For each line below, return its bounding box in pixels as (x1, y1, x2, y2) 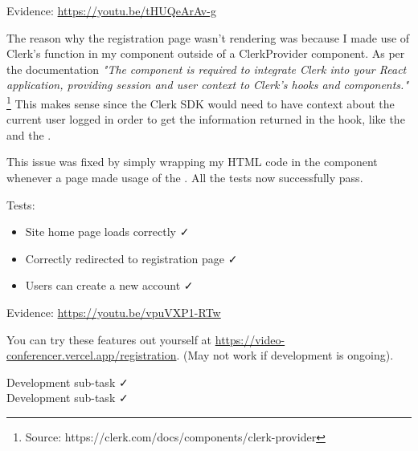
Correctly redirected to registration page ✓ (25, 250, 238, 266)
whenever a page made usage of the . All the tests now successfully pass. (6, 169, 363, 185)
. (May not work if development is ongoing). (176, 347, 394, 364)
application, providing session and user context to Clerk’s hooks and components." (6, 76, 408, 93)
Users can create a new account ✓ (25, 277, 194, 294)
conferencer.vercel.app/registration (6, 347, 177, 364)
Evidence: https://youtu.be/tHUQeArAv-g (6, 2, 216, 18)
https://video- (215, 331, 285, 347)
